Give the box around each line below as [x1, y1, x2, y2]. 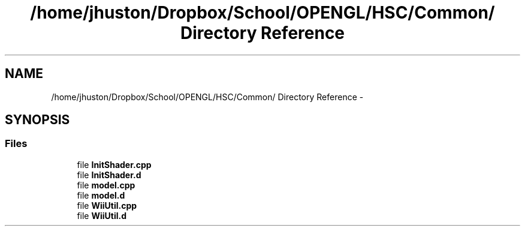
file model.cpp [77, 179, 135, 190]
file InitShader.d [77, 169, 141, 180]
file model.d [77, 190, 125, 200]
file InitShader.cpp [77, 159, 152, 170]
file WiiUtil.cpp [77, 200, 137, 211]
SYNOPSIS [5, 112, 70, 128]
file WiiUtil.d [77, 210, 127, 221]
